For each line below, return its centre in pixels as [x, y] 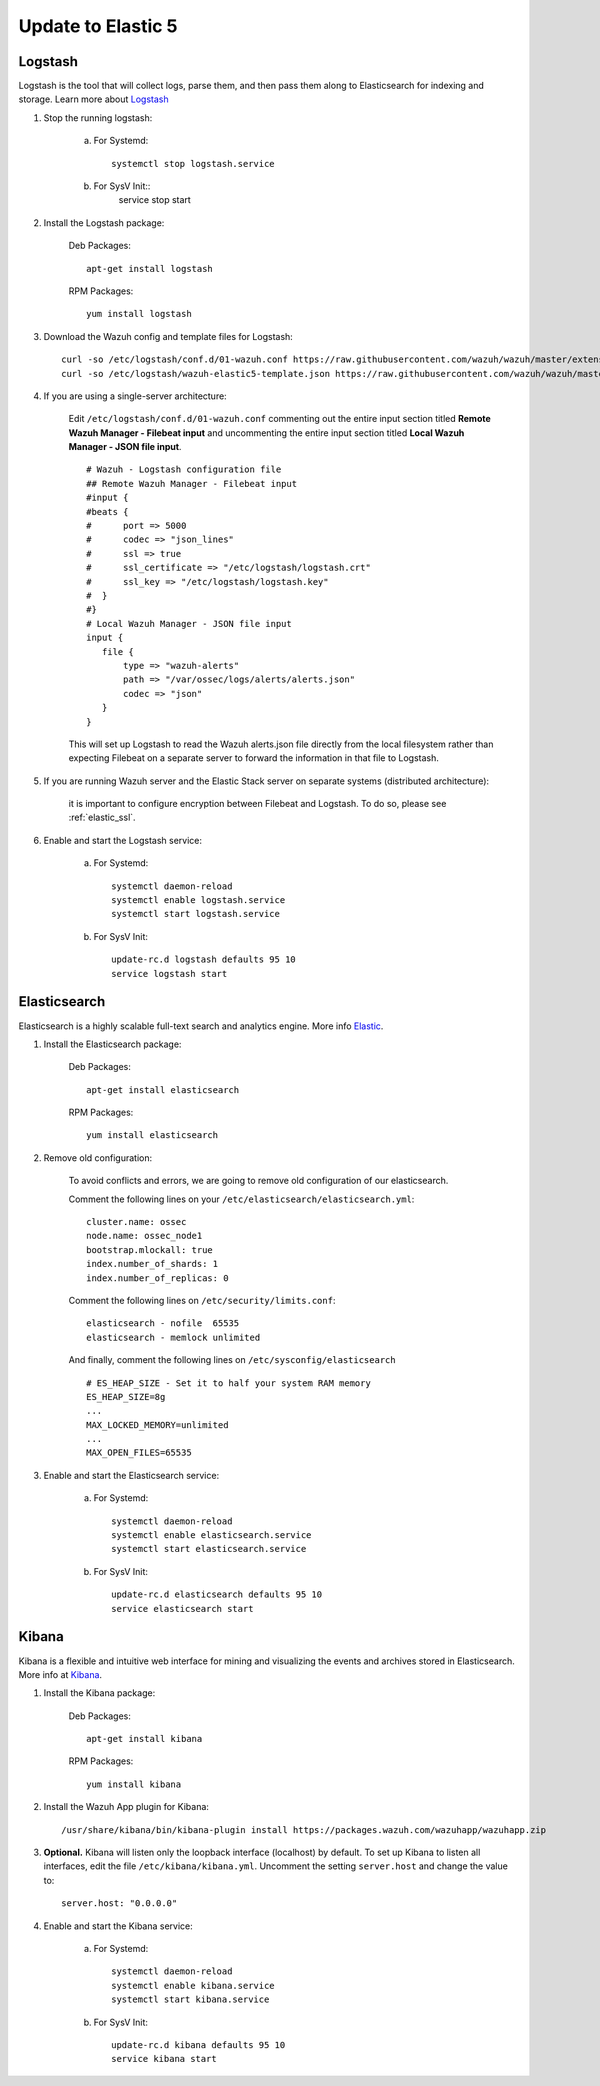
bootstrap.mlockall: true [150, 1249]
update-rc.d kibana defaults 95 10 [198, 2044]
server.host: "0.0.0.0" [119, 1903]
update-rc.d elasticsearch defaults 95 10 [217, 1594]
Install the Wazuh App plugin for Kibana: [126, 1807]
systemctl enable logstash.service [198, 900]
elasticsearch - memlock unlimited [173, 1337]
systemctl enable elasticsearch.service [211, 1535]
